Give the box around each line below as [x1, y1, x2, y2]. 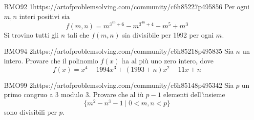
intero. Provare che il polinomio [4, 56, 98, 66]
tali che [67, 29, 89, 40]
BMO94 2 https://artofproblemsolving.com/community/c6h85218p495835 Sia [4, 46, 234, 56]
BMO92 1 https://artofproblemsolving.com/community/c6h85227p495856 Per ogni [4, 1, 250, 11]
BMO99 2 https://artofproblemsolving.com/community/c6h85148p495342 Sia [4, 80, 234, 90]
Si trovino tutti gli [4, 29, 59, 40]
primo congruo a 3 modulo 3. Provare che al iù [4, 89, 144, 100]
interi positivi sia [19, 11, 70, 21]
